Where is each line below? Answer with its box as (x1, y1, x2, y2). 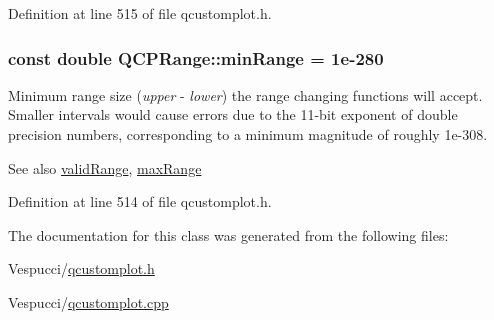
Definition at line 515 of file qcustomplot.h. (8, 3, 272, 23)
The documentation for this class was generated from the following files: (8, 224, 449, 245)
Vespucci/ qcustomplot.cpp (8, 291, 169, 312)
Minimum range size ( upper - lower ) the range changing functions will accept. (8, 84, 483, 105)
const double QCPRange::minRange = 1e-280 (8, 45, 384, 70)
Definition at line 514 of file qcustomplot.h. (8, 191, 272, 212)
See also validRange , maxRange (8, 157, 202, 178)
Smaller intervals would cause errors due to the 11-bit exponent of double (8, 104, 458, 125)
